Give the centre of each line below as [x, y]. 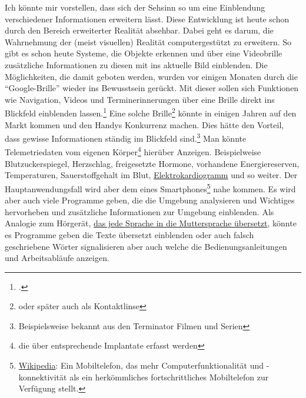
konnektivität [43, 377]
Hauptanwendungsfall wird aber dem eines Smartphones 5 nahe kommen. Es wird [150, 188]
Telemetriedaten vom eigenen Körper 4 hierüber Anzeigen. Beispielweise [133, 151]
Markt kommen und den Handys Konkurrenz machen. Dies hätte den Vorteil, [144, 124]
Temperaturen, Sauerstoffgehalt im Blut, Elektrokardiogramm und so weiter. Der [151, 175]
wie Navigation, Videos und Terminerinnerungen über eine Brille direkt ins [140, 99]
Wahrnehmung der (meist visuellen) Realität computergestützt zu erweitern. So [148, 41]
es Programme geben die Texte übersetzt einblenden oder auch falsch [129, 234]
